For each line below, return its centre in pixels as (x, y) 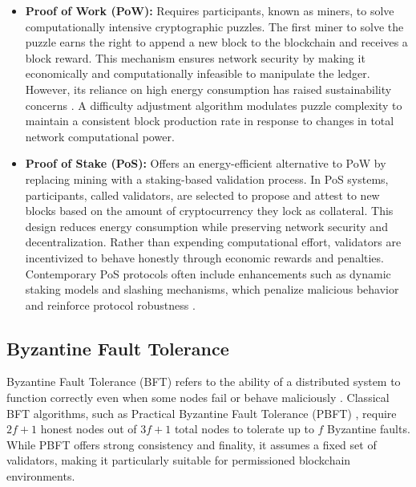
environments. (41, 476)
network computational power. (100, 136)
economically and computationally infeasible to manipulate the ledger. (198, 73)
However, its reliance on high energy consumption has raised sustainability (208, 89)
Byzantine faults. (369, 429)
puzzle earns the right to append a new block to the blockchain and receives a (216, 42)
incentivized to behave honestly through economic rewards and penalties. (204, 257)
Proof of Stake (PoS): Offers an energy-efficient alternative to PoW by (206, 163)
